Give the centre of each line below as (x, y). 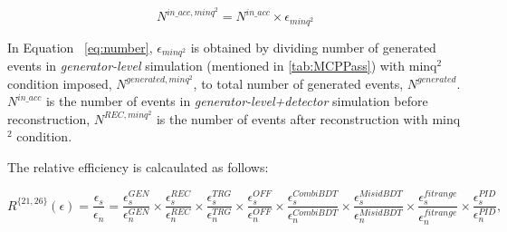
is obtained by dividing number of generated (313, 47)
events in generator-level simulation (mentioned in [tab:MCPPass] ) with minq (222, 65)
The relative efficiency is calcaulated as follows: (138, 167)
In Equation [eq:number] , (80, 47)
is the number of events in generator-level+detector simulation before (237, 101)
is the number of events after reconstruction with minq (308, 118)
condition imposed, (60, 83)
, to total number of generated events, (298, 83)
